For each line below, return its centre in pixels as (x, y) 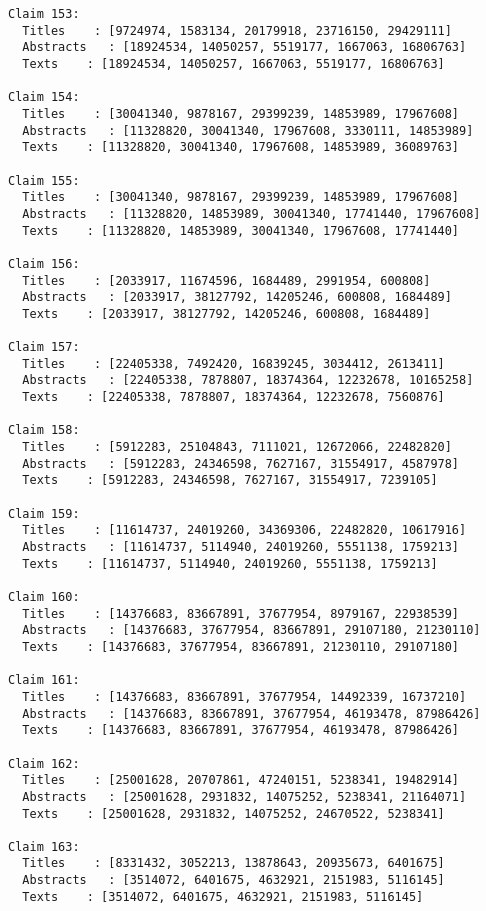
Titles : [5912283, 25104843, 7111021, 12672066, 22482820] (237, 447)
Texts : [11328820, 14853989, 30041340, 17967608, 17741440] (241, 230)
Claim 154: (44, 97)
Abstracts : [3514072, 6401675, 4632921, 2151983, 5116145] (233, 880)
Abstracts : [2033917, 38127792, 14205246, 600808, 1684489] (237, 297)
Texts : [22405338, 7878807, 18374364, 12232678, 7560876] (233, 397)
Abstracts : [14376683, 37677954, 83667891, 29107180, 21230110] (251, 630)
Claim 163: (44, 846)
